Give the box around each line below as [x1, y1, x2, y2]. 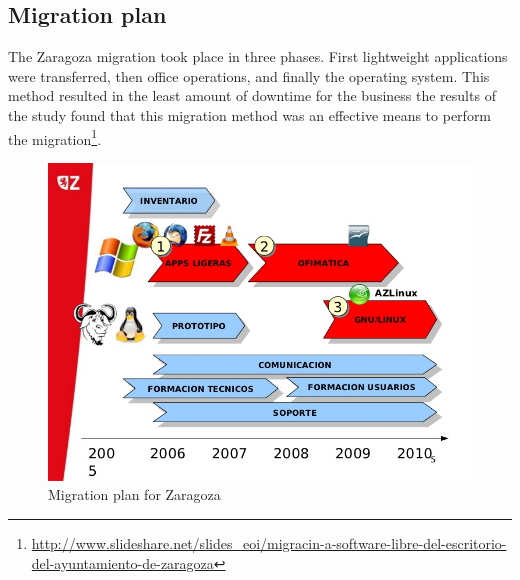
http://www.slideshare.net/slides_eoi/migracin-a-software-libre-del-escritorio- [31, 533, 507, 554]
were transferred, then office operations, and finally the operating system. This [8, 65, 490, 86]
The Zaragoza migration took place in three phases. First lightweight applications [8, 46, 508, 67]
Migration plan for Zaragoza [48, 484, 221, 505]
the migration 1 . [8, 125, 102, 149]
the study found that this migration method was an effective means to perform [8, 104, 492, 125]
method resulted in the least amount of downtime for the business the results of [8, 85, 496, 106]
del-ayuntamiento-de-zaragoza [31, 552, 214, 573]
